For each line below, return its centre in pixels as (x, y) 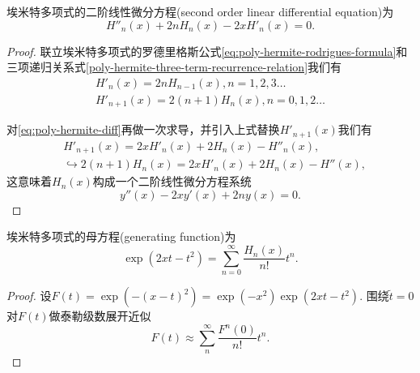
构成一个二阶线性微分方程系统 (172, 181)
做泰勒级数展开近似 (100, 316)
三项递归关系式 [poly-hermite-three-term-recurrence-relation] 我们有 (174, 67)
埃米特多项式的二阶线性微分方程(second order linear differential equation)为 (200, 11)
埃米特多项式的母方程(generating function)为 (121, 236)
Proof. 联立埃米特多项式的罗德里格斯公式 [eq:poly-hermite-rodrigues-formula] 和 (207, 51)
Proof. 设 (29, 296)
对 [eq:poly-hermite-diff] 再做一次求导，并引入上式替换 (143, 129)
